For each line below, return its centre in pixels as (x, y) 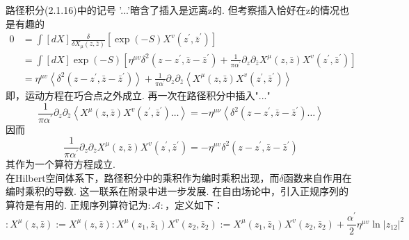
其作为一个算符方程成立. (61, 164)
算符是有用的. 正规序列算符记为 (77, 204)
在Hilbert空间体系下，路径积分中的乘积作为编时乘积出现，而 (143, 177)
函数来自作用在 (318, 177)
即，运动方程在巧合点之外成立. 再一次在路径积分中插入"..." (138, 95)
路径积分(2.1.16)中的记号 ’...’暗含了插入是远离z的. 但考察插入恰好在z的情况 (173, 10)
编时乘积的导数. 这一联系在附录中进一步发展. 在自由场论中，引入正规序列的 (177, 191)
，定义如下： (194, 204)
